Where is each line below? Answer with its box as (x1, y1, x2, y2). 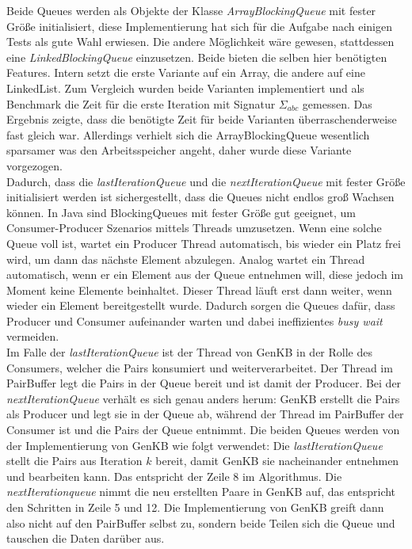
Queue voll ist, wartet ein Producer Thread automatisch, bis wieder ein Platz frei (6, 234, 401, 251)
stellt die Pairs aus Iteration (6, 452, 143, 469)
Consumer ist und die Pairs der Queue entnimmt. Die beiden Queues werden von (6, 421, 400, 438)
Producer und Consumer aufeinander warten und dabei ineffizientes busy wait (6, 312, 383, 329)
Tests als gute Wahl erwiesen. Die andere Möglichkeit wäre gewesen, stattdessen (6, 33, 395, 50)
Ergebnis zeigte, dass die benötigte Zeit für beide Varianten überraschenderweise (6, 111, 397, 128)
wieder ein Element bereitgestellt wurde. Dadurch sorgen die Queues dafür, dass (6, 297, 395, 314)
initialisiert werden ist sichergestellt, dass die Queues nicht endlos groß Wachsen (6, 189, 395, 205)
